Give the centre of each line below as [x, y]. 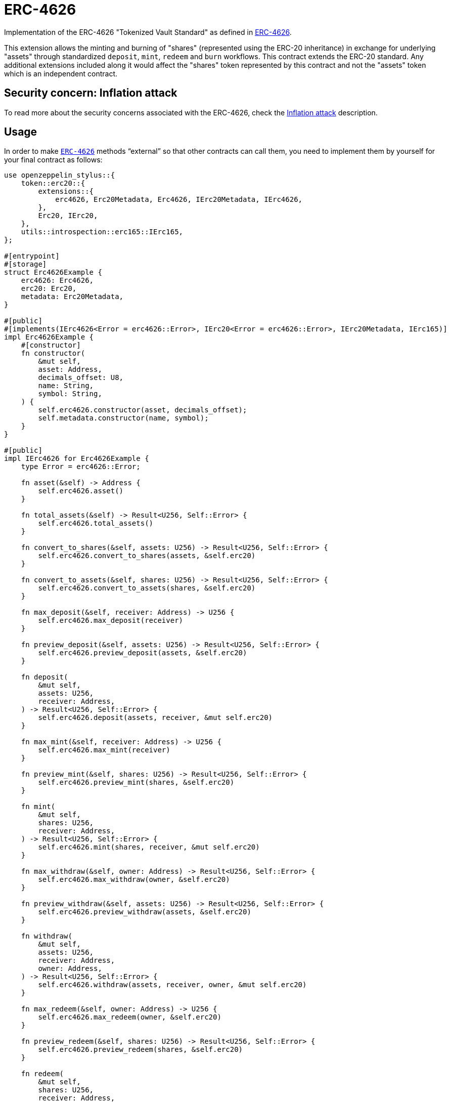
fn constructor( [53, 353]
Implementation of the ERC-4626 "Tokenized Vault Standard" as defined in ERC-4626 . [148, 32]
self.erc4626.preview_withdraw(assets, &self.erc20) [145, 912]
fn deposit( [44, 677]
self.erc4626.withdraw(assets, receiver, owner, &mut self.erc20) [172, 985]
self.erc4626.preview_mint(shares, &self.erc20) [136, 782]
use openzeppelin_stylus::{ [60, 175]
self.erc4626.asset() [81, 491]
